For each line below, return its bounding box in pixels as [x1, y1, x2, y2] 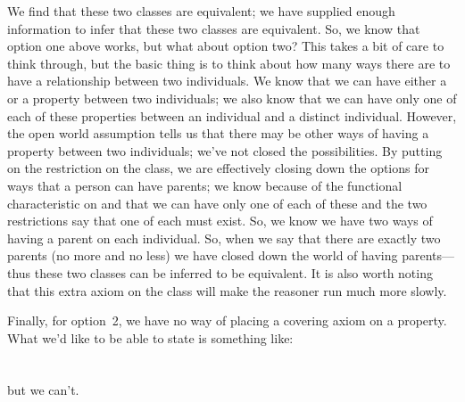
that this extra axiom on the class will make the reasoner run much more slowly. [7, 281, 447, 299]
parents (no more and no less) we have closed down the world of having [7, 246, 398, 265]
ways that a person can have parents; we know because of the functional [7, 176, 403, 194]
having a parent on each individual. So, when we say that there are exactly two [7, 228, 441, 247]
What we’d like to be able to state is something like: [7, 328, 294, 347]
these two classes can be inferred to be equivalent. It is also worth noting [34, 263, 433, 282]
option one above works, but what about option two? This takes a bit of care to [7, 37, 444, 55]
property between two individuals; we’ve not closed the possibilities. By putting [7, 141, 443, 160]
